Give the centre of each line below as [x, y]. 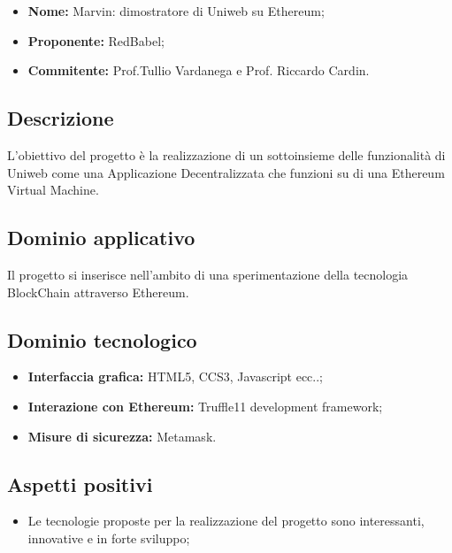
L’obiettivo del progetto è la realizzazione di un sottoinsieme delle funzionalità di [226, 154]
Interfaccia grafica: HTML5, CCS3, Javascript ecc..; [175, 376]
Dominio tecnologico [102, 339]
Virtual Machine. [53, 190]
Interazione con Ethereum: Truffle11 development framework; [205, 406]
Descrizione [61, 118]
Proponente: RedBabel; [96, 40]
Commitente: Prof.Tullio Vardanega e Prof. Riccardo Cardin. [199, 70]
